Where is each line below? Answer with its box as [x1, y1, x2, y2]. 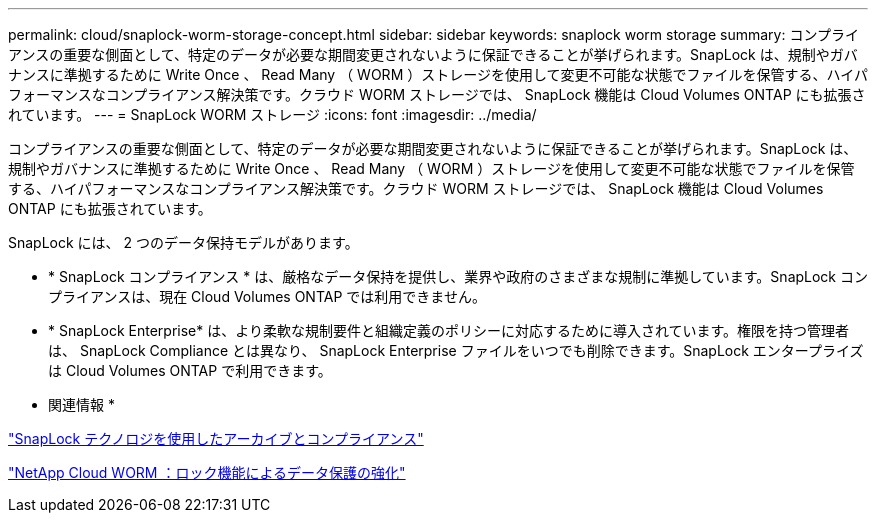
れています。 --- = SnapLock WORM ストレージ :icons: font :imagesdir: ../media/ [8, 106, 537, 123]
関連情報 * [48, 396, 115, 413]
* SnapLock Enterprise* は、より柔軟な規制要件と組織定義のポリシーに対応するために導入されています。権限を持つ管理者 [48, 322, 850, 339]
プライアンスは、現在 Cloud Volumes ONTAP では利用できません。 [48, 288, 486, 305]
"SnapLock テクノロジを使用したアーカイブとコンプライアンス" [8, 430, 424, 447]
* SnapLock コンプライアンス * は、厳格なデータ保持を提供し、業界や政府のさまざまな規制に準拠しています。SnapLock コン [48, 268, 868, 285]
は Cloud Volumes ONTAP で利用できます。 [48, 362, 332, 379]
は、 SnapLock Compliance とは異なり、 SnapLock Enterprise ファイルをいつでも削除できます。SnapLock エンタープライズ [48, 342, 864, 359]
